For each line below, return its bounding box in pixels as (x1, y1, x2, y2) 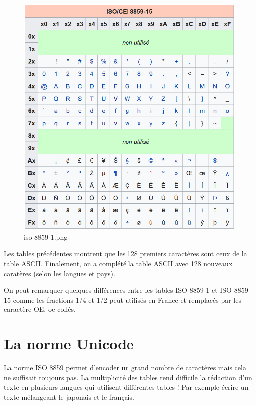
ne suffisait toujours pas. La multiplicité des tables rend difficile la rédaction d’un (4, 372, 252, 382)
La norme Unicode (4, 333, 134, 354)
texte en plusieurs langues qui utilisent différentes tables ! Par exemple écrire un (4, 382, 249, 392)
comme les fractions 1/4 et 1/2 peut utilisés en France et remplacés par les (13, 294, 241, 304)
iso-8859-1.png (24, 231, 68, 242)
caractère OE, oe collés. (4, 304, 76, 314)
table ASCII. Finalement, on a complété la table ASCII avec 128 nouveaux (4, 258, 233, 268)
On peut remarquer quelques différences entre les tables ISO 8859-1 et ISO (4, 285, 232, 295)
